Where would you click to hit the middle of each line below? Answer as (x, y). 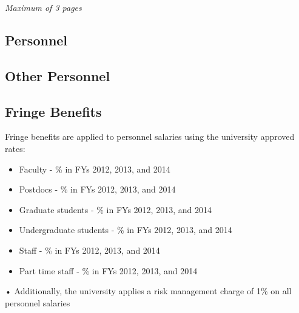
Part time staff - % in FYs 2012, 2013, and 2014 (108, 270)
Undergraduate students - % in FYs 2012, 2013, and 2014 (126, 230)
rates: (15, 148)
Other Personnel (58, 75)
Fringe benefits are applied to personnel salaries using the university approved (150, 137)
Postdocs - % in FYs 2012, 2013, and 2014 (97, 189)
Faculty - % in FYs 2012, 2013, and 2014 (95, 169)
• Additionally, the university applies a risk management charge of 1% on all (148, 291)
